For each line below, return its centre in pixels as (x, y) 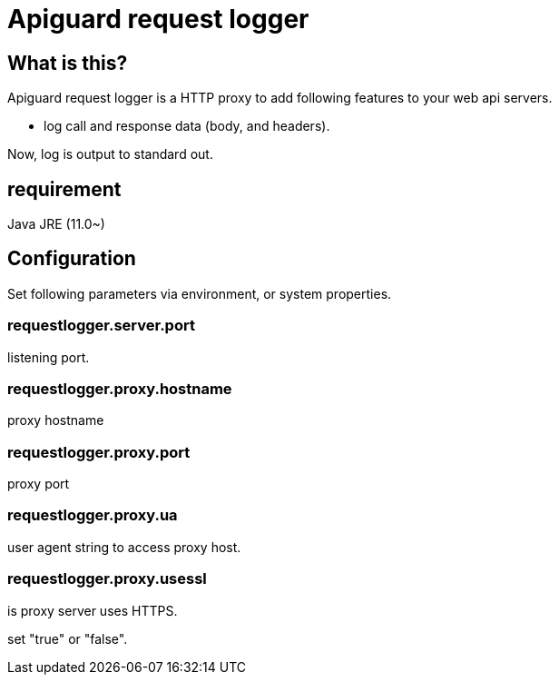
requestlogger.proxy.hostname (120, 388)
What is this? (68, 63)
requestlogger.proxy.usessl (107, 579)
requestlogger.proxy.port (99, 452)
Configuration (72, 259)
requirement (64, 189)
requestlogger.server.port (101, 326)
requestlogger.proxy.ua (93, 515)
